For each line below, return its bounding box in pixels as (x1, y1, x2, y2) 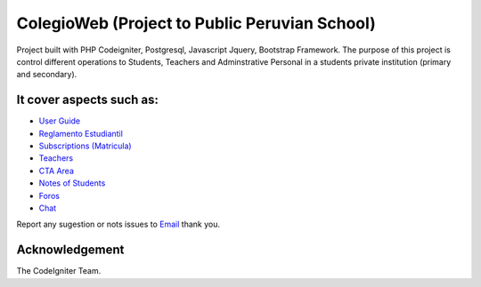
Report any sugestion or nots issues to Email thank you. (16, 219, 220, 230)
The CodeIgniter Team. (16, 266, 102, 276)
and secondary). (16, 69, 77, 80)
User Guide (38, 116, 81, 126)
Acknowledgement (16, 243, 125, 258)
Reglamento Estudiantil (38, 128, 124, 139)
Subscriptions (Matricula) (38, 140, 133, 151)
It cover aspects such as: (16, 92, 159, 108)
